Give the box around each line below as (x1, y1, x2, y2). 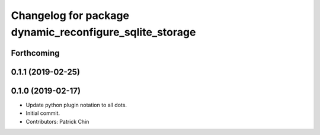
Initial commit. (25, 110, 60, 117)
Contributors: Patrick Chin (25, 118, 89, 125)
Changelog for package (11, 9, 130, 22)
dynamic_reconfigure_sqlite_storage (11, 25, 196, 38)
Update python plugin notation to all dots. (25, 101, 127, 108)
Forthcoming (11, 48, 60, 58)
